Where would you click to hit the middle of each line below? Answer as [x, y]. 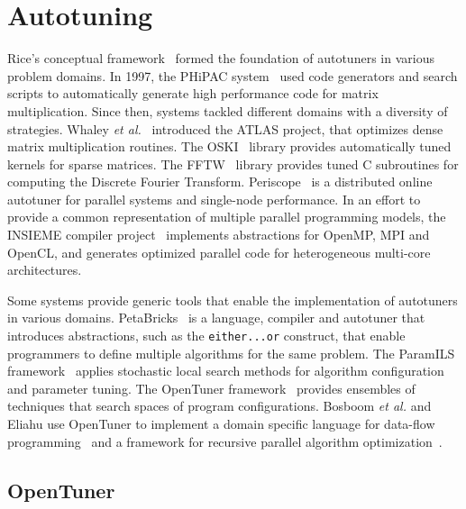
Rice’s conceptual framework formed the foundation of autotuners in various [221, 58]
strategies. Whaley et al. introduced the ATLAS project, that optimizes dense [225, 128]
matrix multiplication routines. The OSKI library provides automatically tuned [229, 146]
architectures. [45, 270]
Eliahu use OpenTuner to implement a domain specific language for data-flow [221, 424]
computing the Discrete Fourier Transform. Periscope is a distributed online [220, 182]
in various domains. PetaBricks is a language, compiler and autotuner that [216, 318]
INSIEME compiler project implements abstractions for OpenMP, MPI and [219, 235]
